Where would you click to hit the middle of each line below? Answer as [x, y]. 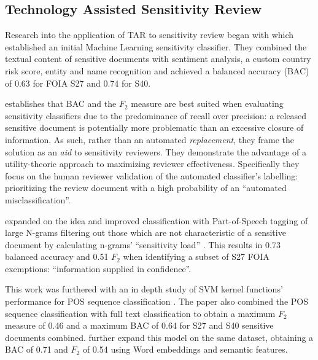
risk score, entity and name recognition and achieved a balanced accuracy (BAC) [157, 70]
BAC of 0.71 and [37, 349]
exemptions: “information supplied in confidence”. [98, 268]
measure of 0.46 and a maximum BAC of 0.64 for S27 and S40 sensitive [139, 325]
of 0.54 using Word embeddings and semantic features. [185, 349]
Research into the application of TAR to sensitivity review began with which [149, 35]
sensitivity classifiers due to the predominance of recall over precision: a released [156, 115]
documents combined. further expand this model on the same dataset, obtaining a [159, 337]
